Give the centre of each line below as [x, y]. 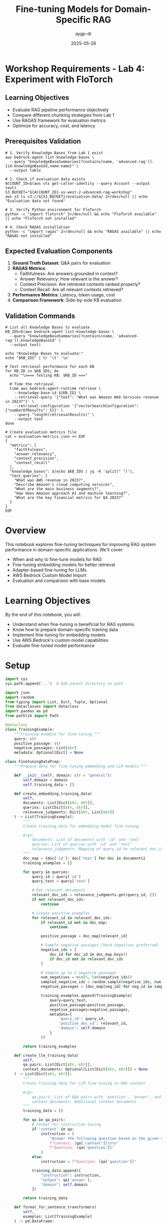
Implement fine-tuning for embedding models [59, 635]
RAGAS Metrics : [29, 269]
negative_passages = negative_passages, [90, 1009]
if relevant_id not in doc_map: [74, 922]
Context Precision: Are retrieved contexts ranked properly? [80, 284]
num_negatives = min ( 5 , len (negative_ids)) [86, 977]
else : [37, 1157]
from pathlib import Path [32, 716]
